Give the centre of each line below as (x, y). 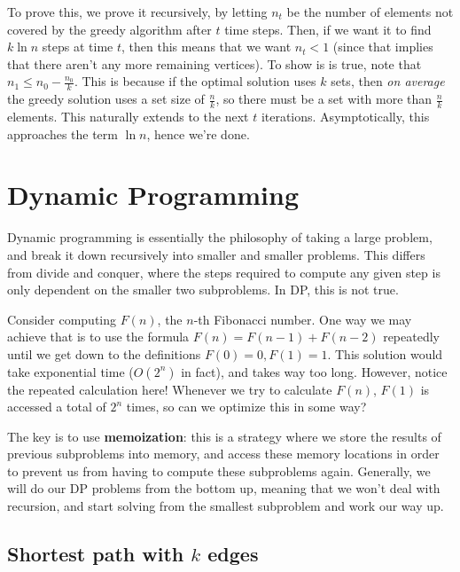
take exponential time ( (70, 371)
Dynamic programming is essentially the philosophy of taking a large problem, (220, 237)
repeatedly (411, 337)
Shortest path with (96, 554)
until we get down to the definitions (104, 353)
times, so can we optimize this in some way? (246, 407)
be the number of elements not (370, 12)
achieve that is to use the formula (98, 337)
